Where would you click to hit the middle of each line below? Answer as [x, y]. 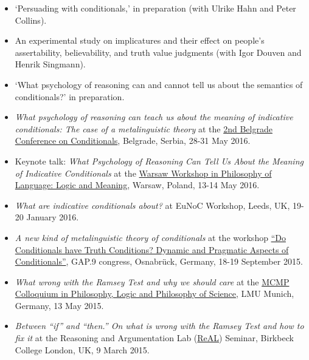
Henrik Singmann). [50, 64]
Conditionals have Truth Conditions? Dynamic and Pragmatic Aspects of [152, 249]
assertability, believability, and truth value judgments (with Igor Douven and [158, 52]
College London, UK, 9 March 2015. [82, 349]
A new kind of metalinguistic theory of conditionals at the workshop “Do [150, 237]
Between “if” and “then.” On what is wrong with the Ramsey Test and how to [159, 326]
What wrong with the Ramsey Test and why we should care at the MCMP [152, 281]
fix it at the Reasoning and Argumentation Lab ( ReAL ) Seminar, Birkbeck [154, 338]
